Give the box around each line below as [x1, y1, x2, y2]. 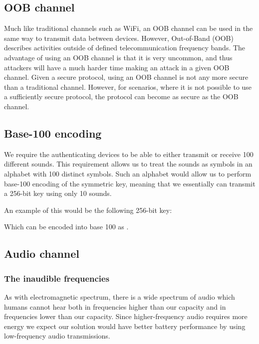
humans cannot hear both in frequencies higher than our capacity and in [4, 301, 226, 312]
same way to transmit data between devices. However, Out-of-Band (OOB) [4, 32, 234, 43]
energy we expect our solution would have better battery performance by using [4, 321, 246, 331]
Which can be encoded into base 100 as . [4, 221, 129, 232]
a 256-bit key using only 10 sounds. [4, 188, 112, 198]
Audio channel [4, 246, 80, 261]
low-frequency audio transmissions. [4, 331, 110, 341]
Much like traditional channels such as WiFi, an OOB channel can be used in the [4, 23, 253, 33]
